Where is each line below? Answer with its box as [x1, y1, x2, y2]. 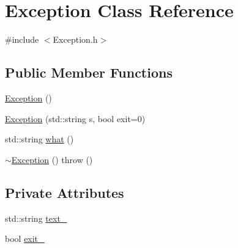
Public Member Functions [5, 63, 173, 82]
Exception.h [53, 33, 98, 46]
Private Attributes [5, 183, 124, 202]
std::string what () [5, 133, 74, 145]
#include [5, 33, 39, 46]
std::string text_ [5, 211, 67, 224]
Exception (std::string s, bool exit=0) [5, 112, 146, 125]
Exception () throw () [11, 153, 93, 166]
